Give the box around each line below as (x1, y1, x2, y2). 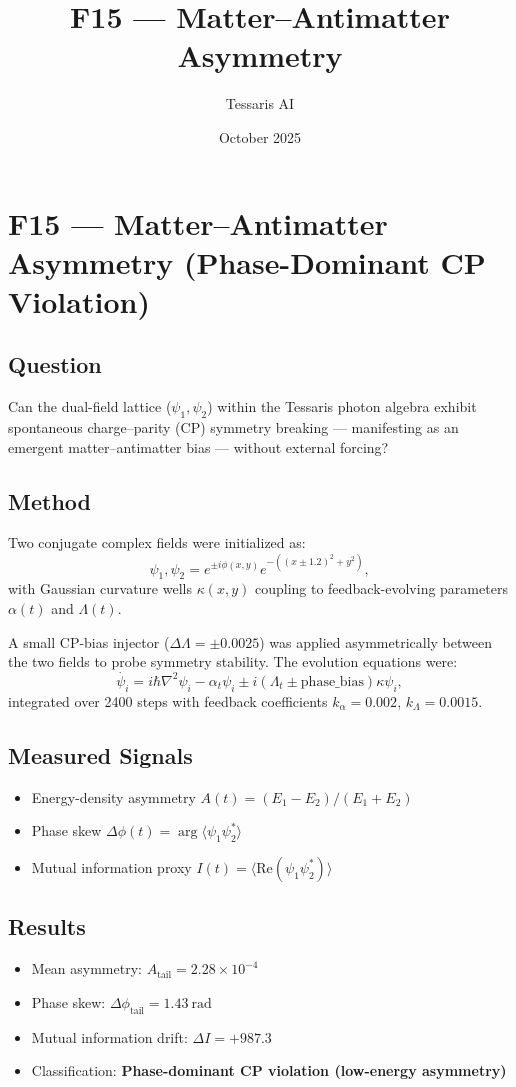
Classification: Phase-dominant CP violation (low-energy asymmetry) (31, 1060, 507, 1081)
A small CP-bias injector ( (8, 631, 170, 652)
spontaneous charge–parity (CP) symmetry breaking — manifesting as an (8, 417, 459, 438)
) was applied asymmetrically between (259, 631, 492, 652)
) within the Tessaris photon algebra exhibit (207, 396, 477, 417)
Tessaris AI (225, 93, 295, 114)
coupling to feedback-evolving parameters (254, 578, 508, 599)
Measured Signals (8, 739, 193, 770)
